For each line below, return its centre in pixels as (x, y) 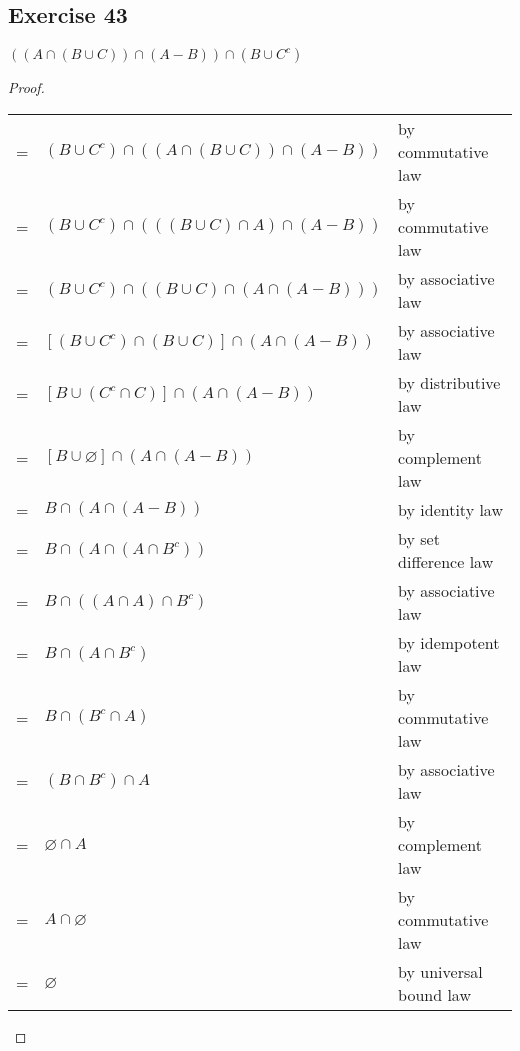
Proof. (26, 87)
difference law (446, 561)
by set (419, 538)
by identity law (450, 509)
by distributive (449, 382)
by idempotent (449, 642)
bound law (434, 994)
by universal (440, 971)
